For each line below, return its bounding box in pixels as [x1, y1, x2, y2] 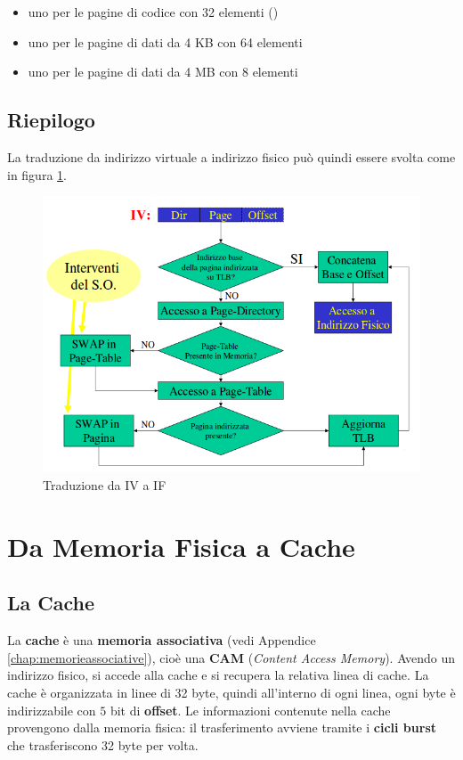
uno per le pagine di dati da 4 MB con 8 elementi [28, 62, 298, 81]
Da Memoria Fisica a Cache [7, 527, 355, 564]
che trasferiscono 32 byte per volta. [7, 735, 199, 754]
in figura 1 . [7, 165, 67, 184]
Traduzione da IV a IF [43, 476, 167, 494]
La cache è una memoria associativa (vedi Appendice [7, 631, 316, 650]
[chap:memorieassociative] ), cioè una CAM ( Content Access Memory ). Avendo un [7, 648, 456, 666]
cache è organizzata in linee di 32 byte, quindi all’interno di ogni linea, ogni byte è [7, 682, 456, 701]
